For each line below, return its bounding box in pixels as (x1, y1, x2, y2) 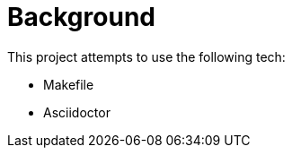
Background (7, 2, 155, 32)
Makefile (43, 76, 94, 92)
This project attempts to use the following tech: (7, 48, 286, 65)
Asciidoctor (43, 104, 111, 120)
